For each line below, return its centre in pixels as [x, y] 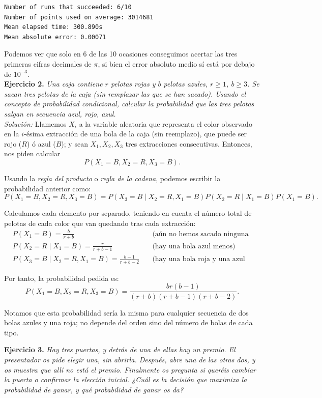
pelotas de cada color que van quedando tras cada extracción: [100, 223]
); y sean [75, 143]
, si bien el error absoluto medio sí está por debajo [176, 63]
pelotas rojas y [133, 84]
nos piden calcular [32, 153]
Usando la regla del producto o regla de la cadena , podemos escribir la [112, 178]
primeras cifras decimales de [48, 63]
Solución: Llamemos [35, 123]
